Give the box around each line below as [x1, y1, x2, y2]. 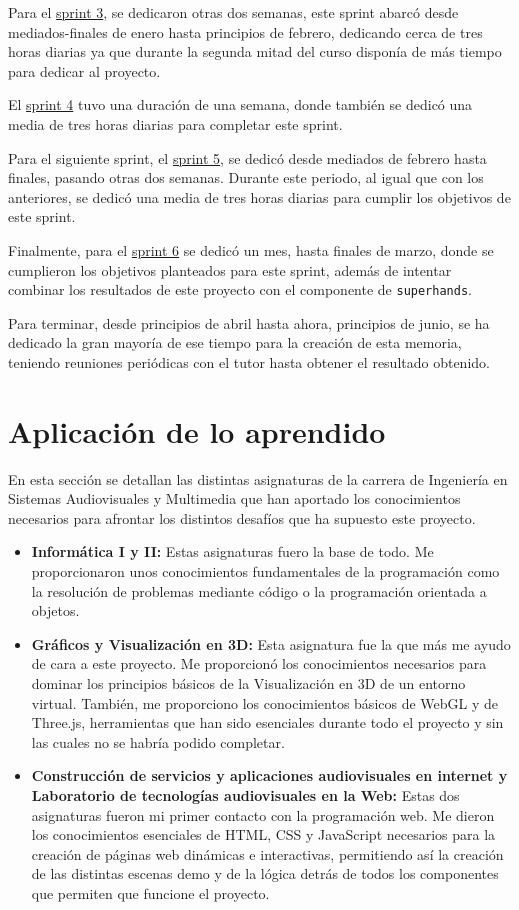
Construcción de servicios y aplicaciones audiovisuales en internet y [31, 765, 508, 786]
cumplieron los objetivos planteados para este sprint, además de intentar [8, 259, 452, 280]
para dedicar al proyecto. [8, 60, 161, 81]
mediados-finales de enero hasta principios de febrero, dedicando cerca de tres [8, 21, 483, 42]
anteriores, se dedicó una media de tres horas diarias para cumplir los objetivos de [8, 186, 511, 207]
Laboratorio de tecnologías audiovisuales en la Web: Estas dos [31, 785, 460, 805]
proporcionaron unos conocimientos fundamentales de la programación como [31, 561, 500, 582]
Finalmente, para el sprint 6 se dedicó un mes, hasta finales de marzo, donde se [8, 239, 494, 260]
